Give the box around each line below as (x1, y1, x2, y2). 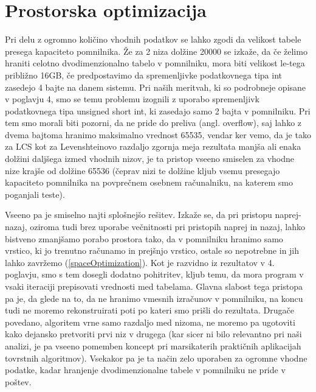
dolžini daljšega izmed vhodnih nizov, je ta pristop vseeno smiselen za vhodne (5, 152, 295, 165)
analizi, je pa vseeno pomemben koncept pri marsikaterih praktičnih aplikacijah (5, 339, 301, 352)
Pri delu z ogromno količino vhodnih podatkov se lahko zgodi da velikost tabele (5, 33, 301, 46)
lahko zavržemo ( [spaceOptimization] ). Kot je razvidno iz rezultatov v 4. (5, 256, 275, 268)
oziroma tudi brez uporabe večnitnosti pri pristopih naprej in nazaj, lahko (30, 220, 305, 233)
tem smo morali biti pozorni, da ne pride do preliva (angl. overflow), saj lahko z (5, 116, 302, 129)
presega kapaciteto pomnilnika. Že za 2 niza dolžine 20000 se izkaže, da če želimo (5, 44, 307, 57)
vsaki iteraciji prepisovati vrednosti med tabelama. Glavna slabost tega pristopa (5, 280, 303, 292)
